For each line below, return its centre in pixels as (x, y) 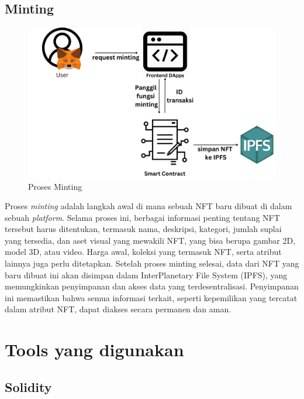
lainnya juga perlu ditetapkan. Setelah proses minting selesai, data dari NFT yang (152, 263)
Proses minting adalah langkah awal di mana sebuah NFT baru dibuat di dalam (148, 206)
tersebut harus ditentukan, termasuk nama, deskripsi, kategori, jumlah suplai (143, 229)
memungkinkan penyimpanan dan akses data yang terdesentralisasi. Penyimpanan (152, 286)
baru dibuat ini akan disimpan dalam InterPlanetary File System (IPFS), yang (146, 274)
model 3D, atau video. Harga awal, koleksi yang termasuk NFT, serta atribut (143, 252)
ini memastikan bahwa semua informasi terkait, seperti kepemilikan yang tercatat (151, 297)
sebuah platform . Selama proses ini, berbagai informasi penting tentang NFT (142, 217)
